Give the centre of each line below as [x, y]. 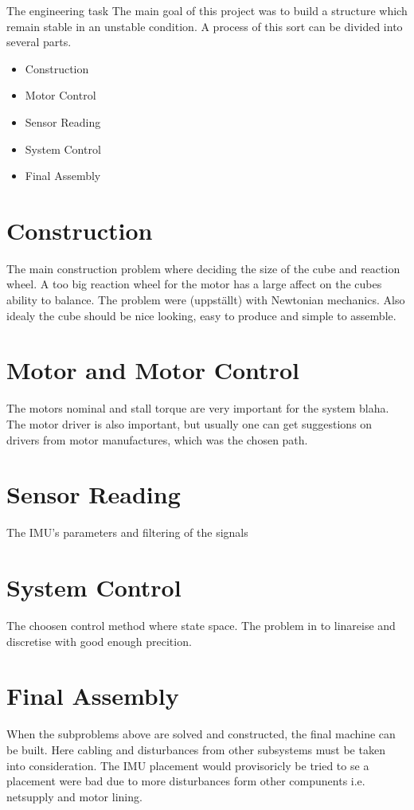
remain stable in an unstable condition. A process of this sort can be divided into [205, 26]
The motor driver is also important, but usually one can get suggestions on [189, 423]
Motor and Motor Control [153, 370]
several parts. [39, 42]
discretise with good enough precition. [99, 641]
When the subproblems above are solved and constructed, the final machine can [201, 734]
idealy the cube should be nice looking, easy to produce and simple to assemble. [201, 315]
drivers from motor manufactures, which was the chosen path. [157, 439]
